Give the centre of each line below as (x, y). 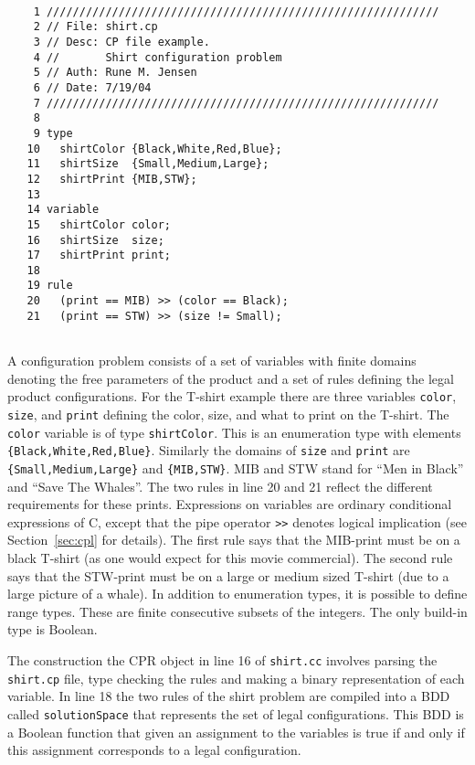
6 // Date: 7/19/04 (92, 87)
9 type (53, 133)
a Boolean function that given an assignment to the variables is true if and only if (236, 732)
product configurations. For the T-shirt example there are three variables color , (232, 396)
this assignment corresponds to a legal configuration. (154, 750)
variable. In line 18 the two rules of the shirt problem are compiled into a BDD (229, 696)
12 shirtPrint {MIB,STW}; (112, 179)
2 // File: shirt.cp (95, 27)
